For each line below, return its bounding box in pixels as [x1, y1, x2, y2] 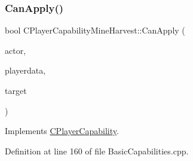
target [5, 84, 27, 96]
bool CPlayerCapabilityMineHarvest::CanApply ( [5, 24, 185, 37]
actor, [5, 44, 26, 56]
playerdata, [5, 64, 46, 77]
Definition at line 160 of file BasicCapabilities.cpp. [5, 144, 189, 157]
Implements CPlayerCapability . [5, 124, 119, 137]
